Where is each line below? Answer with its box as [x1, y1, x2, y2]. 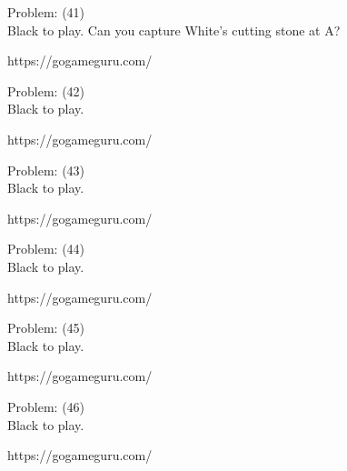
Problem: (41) [7, 3, 85, 21]
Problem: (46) [7, 396, 85, 416]
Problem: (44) [7, 239, 85, 258]
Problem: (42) [7, 81, 85, 100]
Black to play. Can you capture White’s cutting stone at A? [7, 20, 341, 39]
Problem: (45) [7, 318, 85, 337]
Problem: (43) [7, 160, 85, 179]
